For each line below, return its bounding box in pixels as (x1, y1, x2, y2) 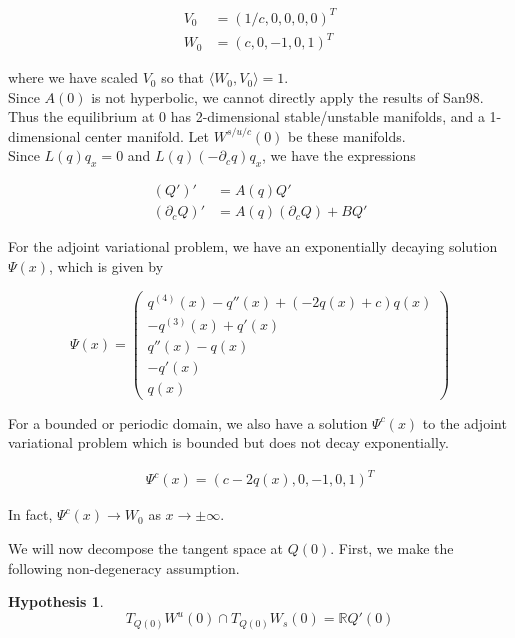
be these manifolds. (288, 125, 406, 146)
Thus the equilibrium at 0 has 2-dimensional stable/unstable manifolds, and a (8, 106, 485, 127)
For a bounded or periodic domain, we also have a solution (8, 412, 368, 433)
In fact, (8, 504, 53, 525)
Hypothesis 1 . (8, 591, 104, 612)
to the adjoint (422, 412, 507, 433)
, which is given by (49, 255, 164, 276)
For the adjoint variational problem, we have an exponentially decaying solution (8, 236, 498, 257)
